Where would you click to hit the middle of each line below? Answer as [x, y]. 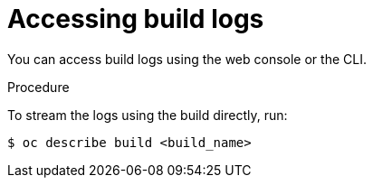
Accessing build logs [136, 19]
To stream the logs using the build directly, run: [148, 115]
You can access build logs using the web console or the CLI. [187, 59]
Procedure [38, 87]
